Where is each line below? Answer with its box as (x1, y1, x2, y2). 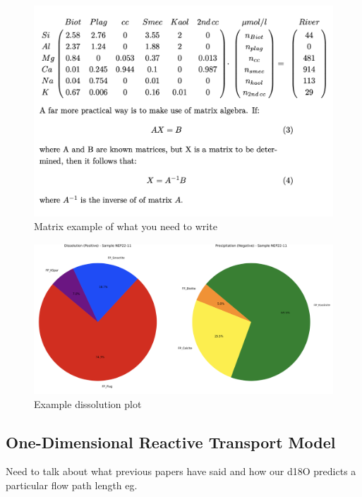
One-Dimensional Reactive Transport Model (6, 431, 336, 453)
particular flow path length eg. (6, 477, 138, 492)
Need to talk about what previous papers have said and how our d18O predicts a (6, 464, 356, 479)
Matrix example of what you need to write (34, 219, 217, 234)
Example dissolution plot (34, 396, 142, 411)
